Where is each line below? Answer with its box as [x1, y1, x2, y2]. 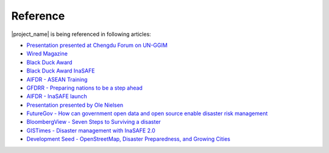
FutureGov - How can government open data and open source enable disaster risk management [26, 110, 268, 117]
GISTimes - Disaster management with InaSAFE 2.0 [26, 127, 155, 134]
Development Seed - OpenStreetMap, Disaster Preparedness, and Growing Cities [26, 135, 231, 143]
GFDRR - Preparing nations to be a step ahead [26, 84, 143, 91]
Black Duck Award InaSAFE [26, 67, 95, 74]
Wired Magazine [26, 50, 68, 57]
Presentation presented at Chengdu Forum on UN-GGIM [26, 41, 168, 49]
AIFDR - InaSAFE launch [26, 93, 88, 100]
